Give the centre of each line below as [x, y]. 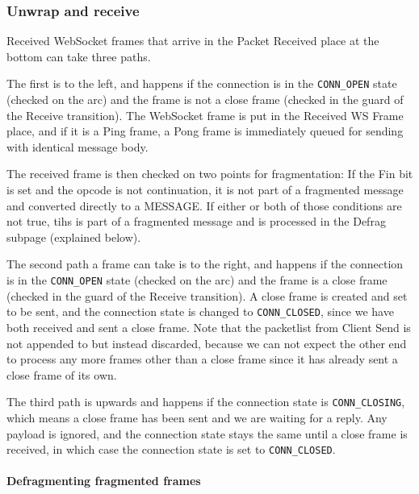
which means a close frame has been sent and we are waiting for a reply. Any [197, 417]
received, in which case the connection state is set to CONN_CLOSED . [171, 449]
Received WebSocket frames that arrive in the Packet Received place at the [193, 41]
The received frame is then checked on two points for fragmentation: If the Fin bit [210, 174]
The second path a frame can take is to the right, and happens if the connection [205, 264]
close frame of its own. [62, 374]
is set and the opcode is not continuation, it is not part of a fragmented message [205, 190]
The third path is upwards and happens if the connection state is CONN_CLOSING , [206, 402]
